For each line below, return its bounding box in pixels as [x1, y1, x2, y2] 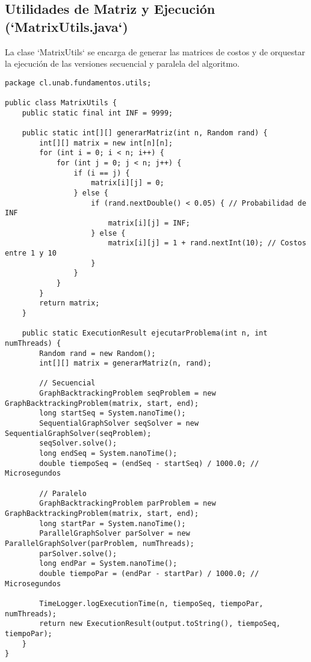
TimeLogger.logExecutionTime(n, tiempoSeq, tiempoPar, [39, 599, 263, 608]
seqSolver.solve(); [39, 439, 117, 448]
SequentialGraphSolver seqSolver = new [39, 419, 199, 428]
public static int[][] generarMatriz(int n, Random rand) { [22, 129, 268, 138]
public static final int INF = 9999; [22, 108, 173, 117]
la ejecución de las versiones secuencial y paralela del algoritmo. [5, 57, 240, 70]
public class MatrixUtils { [5, 99, 117, 108]
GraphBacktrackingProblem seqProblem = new [39, 389, 216, 398]
